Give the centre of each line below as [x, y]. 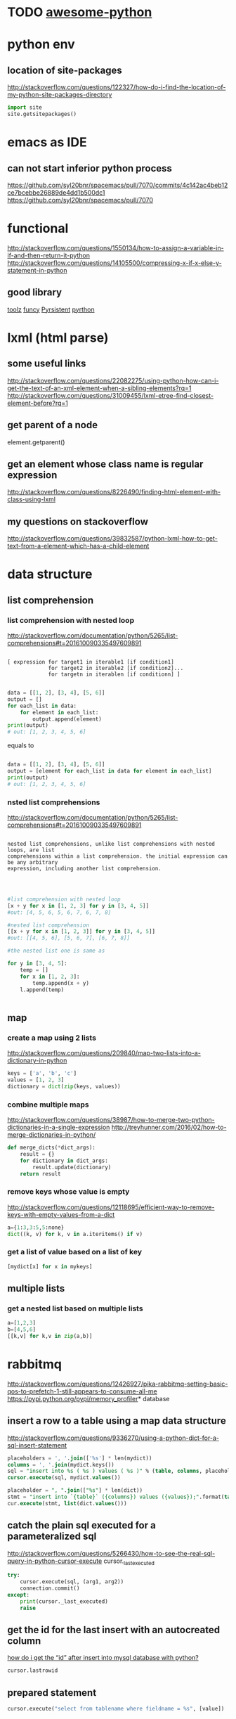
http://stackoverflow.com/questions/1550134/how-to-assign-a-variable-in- [116, 247]
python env [41, 45]
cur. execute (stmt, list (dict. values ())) [67, 1503]
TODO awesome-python [80, 12]
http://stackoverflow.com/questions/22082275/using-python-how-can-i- [113, 380]
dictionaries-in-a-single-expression [59, 1127]
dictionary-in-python [37, 1061]
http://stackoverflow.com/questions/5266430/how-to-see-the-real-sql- [111, 1553]
